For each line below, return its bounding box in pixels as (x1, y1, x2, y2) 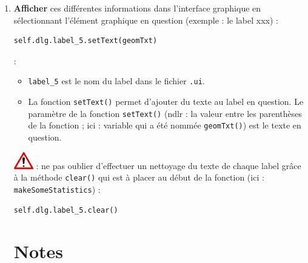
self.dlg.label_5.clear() (13, 205, 118, 215)
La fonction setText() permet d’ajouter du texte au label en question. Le (28, 95, 304, 108)
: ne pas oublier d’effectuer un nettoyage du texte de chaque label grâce (36, 159, 301, 171)
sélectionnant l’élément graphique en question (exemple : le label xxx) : (13, 13, 278, 26)
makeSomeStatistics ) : (13, 182, 101, 195)
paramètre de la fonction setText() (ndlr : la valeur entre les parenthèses (28, 107, 303, 119)
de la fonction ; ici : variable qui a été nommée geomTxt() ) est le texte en (28, 119, 301, 131)
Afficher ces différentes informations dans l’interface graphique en (13, 2, 261, 14)
